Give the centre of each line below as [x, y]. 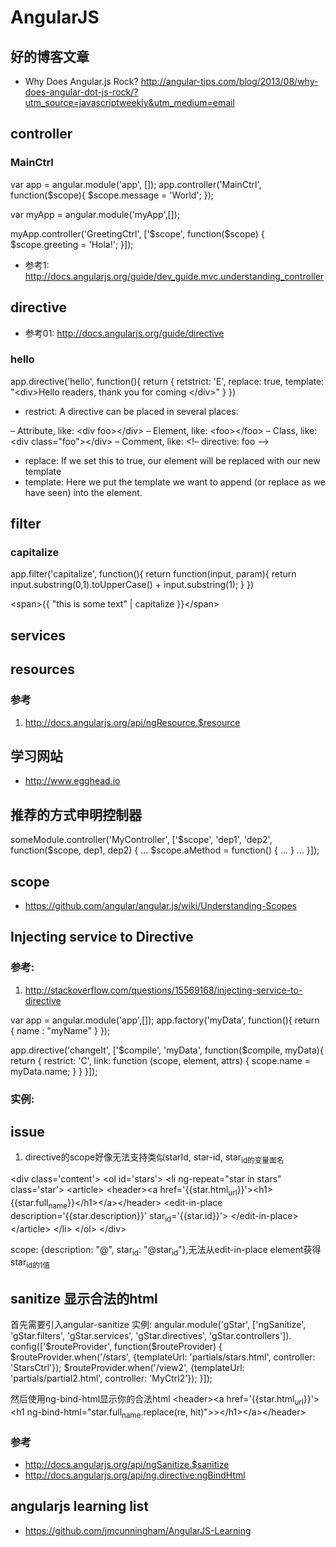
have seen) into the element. [83, 492]
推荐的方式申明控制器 [76, 814]
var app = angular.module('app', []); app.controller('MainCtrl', [136, 184]
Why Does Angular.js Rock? [81, 81]
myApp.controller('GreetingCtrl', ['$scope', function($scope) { [137, 233]
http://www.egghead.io [72, 781]
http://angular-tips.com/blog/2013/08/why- [229, 81]
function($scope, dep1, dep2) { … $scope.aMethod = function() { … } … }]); [165, 850]
